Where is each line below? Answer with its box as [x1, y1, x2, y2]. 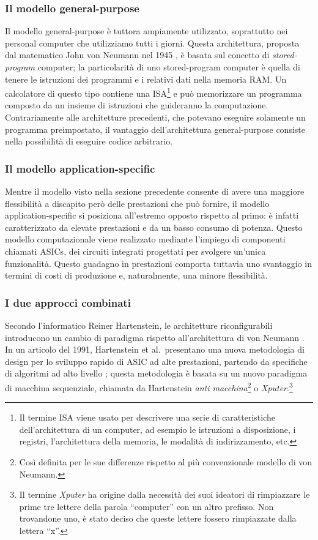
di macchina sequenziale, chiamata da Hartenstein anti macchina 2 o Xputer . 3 [5, 379, 293, 394]
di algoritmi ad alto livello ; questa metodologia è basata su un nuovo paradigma [5, 367, 308, 380]
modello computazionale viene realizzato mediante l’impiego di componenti [5, 233, 286, 246]
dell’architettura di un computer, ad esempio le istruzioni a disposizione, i [19, 422, 296, 435]
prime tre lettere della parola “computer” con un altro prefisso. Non [19, 500, 274, 512]
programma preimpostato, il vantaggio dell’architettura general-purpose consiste [5, 122, 305, 135]
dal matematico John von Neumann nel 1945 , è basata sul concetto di [5, 48, 270, 61]
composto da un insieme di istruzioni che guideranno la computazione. [5, 99, 268, 111]
